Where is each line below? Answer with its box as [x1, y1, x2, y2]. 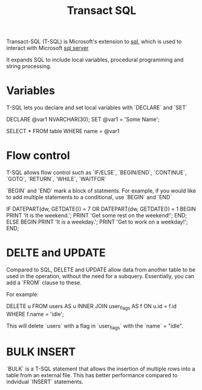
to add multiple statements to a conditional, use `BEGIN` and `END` [6, 194, 172, 201]
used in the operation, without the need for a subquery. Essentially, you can [6, 273, 195, 279]
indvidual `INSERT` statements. [6, 378, 83, 385]
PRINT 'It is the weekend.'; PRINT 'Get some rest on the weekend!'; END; [6, 212, 187, 219]
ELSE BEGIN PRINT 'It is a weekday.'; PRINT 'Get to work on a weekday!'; [6, 218, 188, 225]
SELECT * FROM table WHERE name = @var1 [6, 128, 120, 135]
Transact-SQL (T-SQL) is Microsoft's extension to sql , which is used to [6, 38, 182, 46]
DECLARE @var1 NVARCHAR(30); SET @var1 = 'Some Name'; [6, 116, 160, 123]
